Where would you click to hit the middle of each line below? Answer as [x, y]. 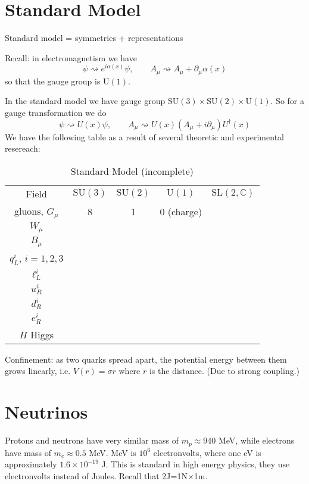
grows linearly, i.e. [38, 371]
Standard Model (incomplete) [132, 171]
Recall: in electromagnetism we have [71, 57]
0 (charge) [181, 211]
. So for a [287, 101]
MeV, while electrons [256, 440]
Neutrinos [46, 412]
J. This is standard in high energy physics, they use [196, 464]
